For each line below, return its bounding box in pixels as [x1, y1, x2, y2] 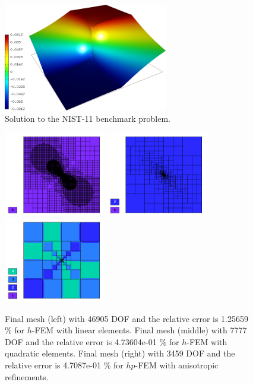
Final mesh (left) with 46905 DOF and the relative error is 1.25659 [5, 312, 249, 324]
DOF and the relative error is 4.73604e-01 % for [5, 335, 179, 348]
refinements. [5, 370, 49, 383]
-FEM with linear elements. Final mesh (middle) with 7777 [31, 324, 247, 336]
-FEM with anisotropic [135, 359, 219, 371]
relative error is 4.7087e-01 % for [5, 359, 124, 371]
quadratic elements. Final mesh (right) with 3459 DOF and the [5, 347, 235, 359]
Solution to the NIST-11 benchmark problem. [5, 112, 170, 125]
